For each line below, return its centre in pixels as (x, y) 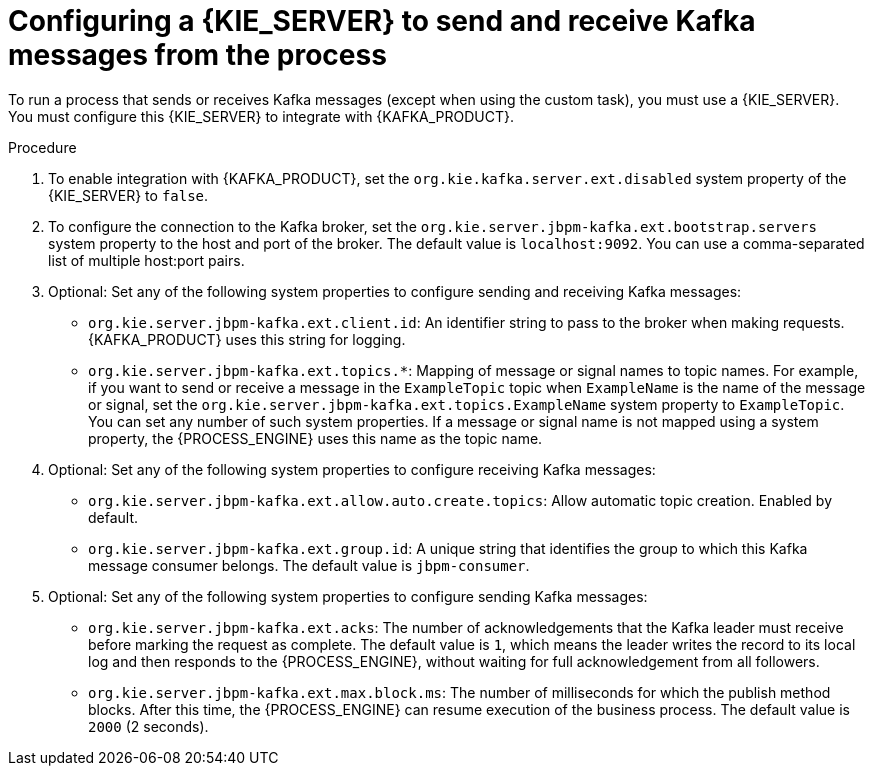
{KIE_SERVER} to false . (128, 195)
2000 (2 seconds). (148, 726)
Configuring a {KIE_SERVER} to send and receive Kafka (382, 21)
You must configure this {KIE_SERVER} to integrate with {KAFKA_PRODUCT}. (261, 116)
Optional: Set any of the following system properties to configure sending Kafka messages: (348, 596)
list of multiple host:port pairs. (146, 260)
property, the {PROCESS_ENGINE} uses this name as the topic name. (315, 438)
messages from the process (197, 55)
